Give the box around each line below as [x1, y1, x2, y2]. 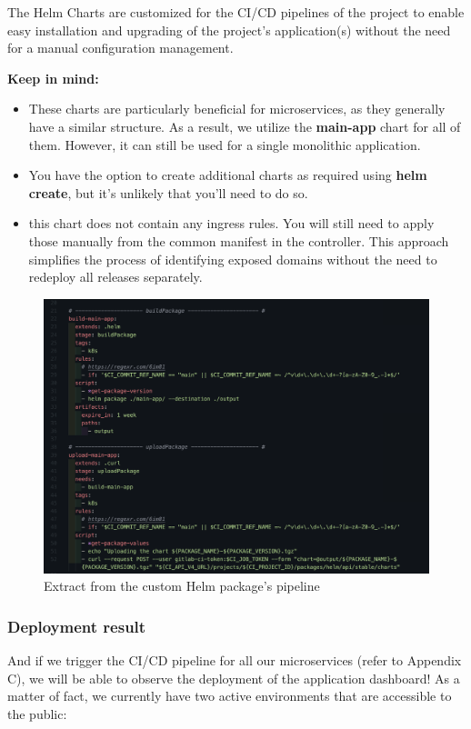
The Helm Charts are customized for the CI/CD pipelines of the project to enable [7, 3, 465, 21]
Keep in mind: [7, 68, 99, 87]
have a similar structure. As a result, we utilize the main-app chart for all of [28, 116, 461, 135]
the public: [7, 704, 67, 723]
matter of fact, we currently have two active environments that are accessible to [7, 686, 452, 705]
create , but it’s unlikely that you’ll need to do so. [28, 183, 308, 202]
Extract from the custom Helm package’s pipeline [44, 576, 320, 595]
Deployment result [7, 614, 146, 637]
